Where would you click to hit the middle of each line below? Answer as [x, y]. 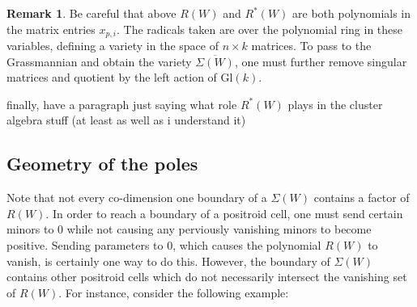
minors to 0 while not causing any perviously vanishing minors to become [189, 229]
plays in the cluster [335, 104]
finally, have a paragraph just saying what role [122, 104]
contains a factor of [362, 198]
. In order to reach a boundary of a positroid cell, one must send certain [224, 213]
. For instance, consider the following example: [174, 292]
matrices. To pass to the [311, 46]
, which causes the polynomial [247, 245]
